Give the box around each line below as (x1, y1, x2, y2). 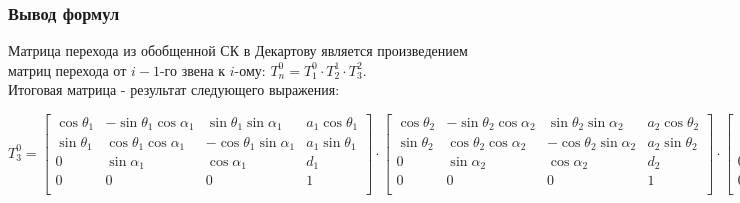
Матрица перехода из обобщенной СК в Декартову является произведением (8, 40, 468, 61)
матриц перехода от (8, 59, 127, 80)
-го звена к (159, 59, 226, 80)
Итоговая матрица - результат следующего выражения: (8, 79, 340, 100)
